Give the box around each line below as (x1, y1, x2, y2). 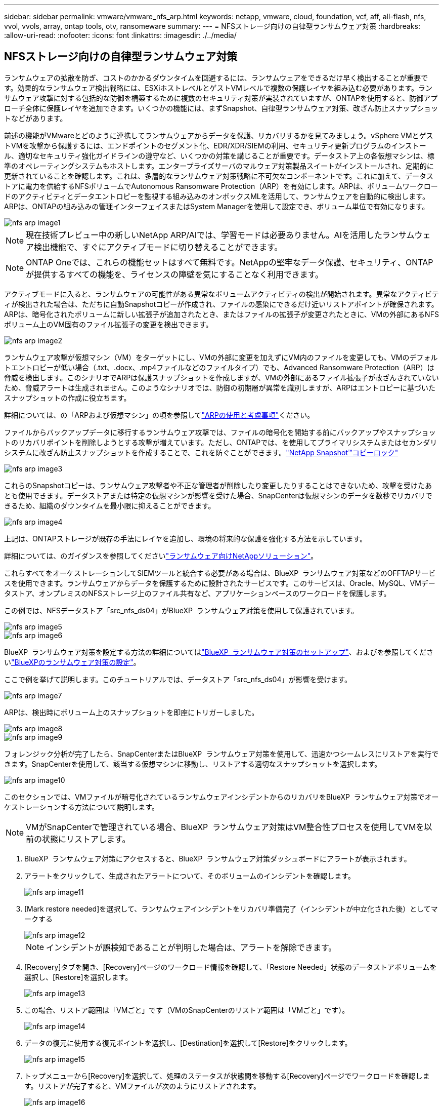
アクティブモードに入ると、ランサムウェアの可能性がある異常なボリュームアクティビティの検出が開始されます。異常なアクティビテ (4, 289, 439, 298)
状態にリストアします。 (42, 834, 130, 844)
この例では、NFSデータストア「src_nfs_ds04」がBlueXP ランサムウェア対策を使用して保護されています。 (4, 606, 359, 615)
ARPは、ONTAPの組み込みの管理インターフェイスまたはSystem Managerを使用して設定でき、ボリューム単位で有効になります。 (4, 202, 429, 211)
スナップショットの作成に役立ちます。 (4, 393, 131, 402)
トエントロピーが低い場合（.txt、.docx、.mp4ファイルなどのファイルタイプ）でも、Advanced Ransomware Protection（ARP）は (4, 363, 434, 372)
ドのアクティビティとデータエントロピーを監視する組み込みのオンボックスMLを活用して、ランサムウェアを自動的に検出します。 (4, 191, 429, 201)
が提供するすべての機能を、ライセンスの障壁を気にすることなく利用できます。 (26, 269, 324, 280)
